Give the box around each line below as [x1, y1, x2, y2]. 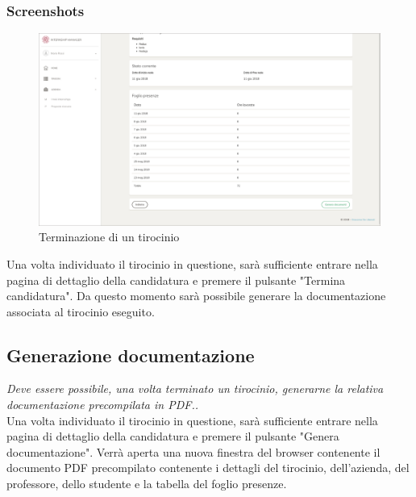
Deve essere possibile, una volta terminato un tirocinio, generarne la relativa [6, 380, 384, 397]
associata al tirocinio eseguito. [6, 303, 155, 319]
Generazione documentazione [6, 342, 255, 367]
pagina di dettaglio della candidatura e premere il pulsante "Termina [6, 271, 346, 288]
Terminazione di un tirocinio [39, 228, 180, 245]
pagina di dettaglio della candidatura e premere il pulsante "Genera [6, 428, 339, 445]
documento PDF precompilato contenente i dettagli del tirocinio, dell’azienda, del [6, 459, 410, 476]
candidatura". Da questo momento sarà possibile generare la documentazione [6, 287, 386, 304]
